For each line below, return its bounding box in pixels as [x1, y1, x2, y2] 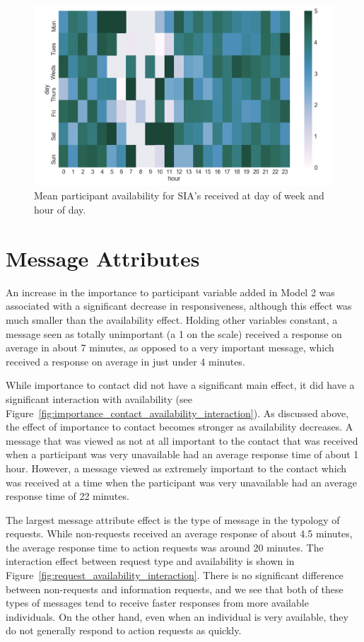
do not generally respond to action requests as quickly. [6, 623, 242, 638]
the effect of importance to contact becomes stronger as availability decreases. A [6, 419, 353, 434]
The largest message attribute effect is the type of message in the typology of [6, 512, 340, 527]
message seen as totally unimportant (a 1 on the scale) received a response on [6, 326, 342, 341]
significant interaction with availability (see [6, 391, 192, 406]
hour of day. [34, 202, 86, 217]
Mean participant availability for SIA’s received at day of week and [34, 188, 324, 203]
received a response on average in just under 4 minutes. [6, 354, 245, 368]
